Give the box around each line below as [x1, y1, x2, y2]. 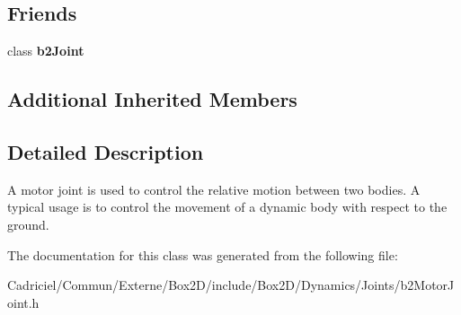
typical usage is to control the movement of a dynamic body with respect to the [7, 197, 448, 216]
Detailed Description [7, 137, 204, 165]
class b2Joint [7, 41, 84, 60]
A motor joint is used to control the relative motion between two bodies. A [7, 179, 421, 198]
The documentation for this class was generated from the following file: [7, 245, 398, 264]
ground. [7, 214, 49, 233]
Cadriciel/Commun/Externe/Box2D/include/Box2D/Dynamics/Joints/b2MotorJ [7, 276, 455, 294]
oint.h [7, 293, 40, 311]
